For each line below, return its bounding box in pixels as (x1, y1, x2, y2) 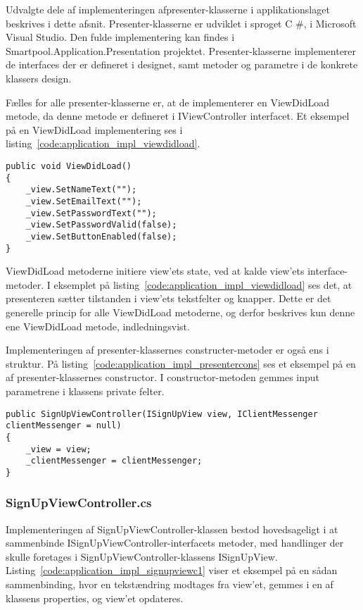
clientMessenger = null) (6, 421, 122, 431)
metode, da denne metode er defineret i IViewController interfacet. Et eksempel (6, 108, 350, 123)
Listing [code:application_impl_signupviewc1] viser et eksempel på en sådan (6, 563, 338, 578)
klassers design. (6, 70, 72, 85)
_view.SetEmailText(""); (25, 196, 142, 206)
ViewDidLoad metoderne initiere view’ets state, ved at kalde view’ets (6, 263, 305, 278)
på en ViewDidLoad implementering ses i (6, 122, 183, 137)
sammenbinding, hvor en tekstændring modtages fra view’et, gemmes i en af (6, 577, 333, 592)
